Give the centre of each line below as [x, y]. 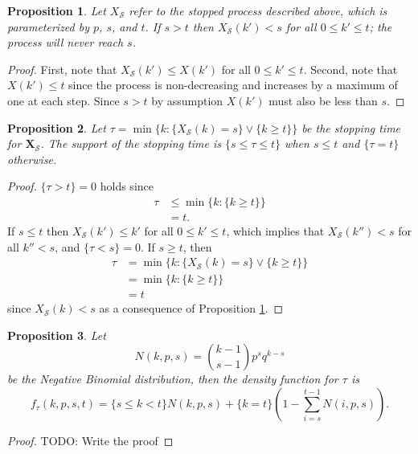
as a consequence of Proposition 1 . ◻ [191, 308]
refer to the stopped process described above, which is [258, 10]
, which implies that [275, 231]
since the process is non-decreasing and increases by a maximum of [233, 85]
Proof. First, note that [62, 69]
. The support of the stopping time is [131, 143]
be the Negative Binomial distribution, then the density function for [173, 379]
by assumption [187, 100]
